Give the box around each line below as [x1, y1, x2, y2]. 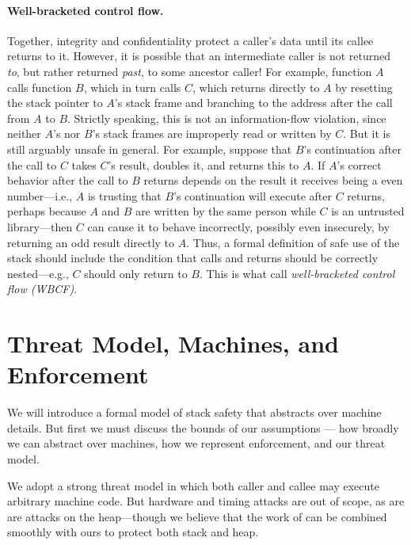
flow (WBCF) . [7, 280, 78, 297]
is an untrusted [331, 203, 405, 219]
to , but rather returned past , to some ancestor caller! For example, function [7, 63, 372, 79]
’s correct [337, 156, 382, 173]
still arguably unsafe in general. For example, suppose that [7, 140, 292, 157]
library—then [7, 218, 73, 234]
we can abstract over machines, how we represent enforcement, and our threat [7, 435, 386, 452]
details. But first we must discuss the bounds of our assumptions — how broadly [7, 419, 399, 436]
